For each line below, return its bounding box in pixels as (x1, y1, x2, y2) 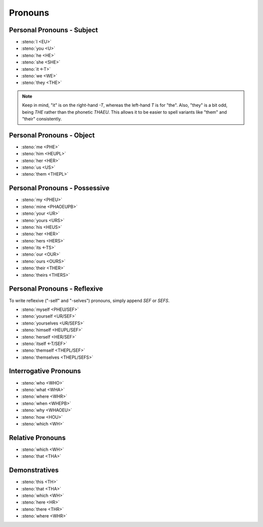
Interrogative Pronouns (9, 367, 81, 375)
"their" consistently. (22, 116, 62, 122)
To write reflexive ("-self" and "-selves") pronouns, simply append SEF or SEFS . (9, 298, 170, 304)
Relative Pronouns (9, 433, 66, 442)
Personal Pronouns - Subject (9, 26, 98, 34)
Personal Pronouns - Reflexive (9, 284, 103, 293)
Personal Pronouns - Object (9, 131, 95, 139)
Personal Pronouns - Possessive (9, 184, 110, 192)
